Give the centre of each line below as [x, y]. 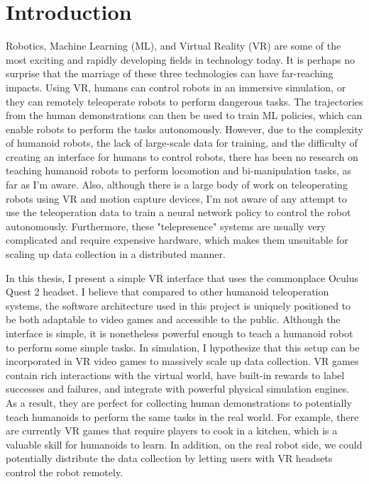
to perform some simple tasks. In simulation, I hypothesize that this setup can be [183, 347]
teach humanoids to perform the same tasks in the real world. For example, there [182, 416]
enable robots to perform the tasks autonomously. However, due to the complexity [184, 129]
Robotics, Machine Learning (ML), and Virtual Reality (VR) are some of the [174, 46]
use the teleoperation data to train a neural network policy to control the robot [178, 212]
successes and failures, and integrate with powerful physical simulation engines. [178, 389]
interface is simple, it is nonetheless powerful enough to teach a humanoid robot [180, 333]
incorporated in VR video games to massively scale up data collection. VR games [182, 361]
